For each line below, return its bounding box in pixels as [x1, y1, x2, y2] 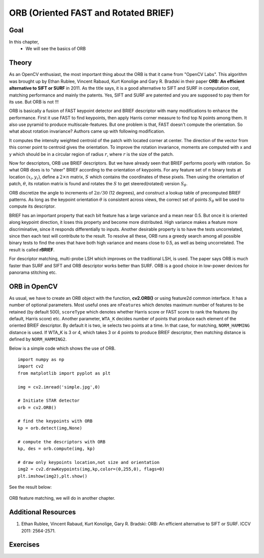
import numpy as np [18, 357, 65, 362]
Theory [9, 59, 32, 67]
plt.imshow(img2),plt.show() [18, 473, 88, 479]
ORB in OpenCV [9, 282, 58, 291]
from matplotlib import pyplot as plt [18, 370, 111, 376]
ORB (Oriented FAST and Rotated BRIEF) [9, 7, 174, 18]
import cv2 [18, 364, 44, 369]
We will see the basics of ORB [25, 46, 86, 51]
